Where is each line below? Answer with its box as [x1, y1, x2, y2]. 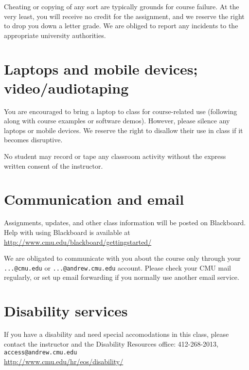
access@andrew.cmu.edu [4, 349, 77, 356]
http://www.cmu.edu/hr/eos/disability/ [4, 356, 124, 366]
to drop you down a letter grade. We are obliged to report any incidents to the [4, 20, 238, 31]
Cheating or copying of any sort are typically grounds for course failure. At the [4, 1, 239, 11]
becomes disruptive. [4, 135, 63, 145]
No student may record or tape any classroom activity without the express [4, 151, 226, 161]
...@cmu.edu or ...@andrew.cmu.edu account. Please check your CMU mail [4, 262, 231, 273]
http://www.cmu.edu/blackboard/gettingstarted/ [4, 236, 152, 247]
